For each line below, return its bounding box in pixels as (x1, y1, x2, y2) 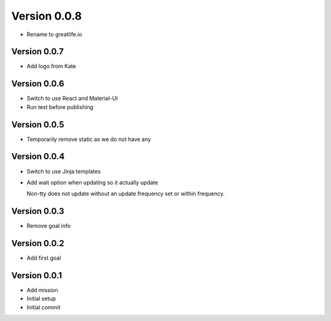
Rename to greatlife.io (26, 31, 83, 38)
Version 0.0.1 (11, 270, 63, 281)
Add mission (26, 287, 58, 294)
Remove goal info (26, 222, 71, 230)
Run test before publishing (26, 103, 94, 110)
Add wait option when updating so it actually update (26, 178, 159, 186)
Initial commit (26, 303, 61, 311)
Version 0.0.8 (11, 9, 82, 23)
